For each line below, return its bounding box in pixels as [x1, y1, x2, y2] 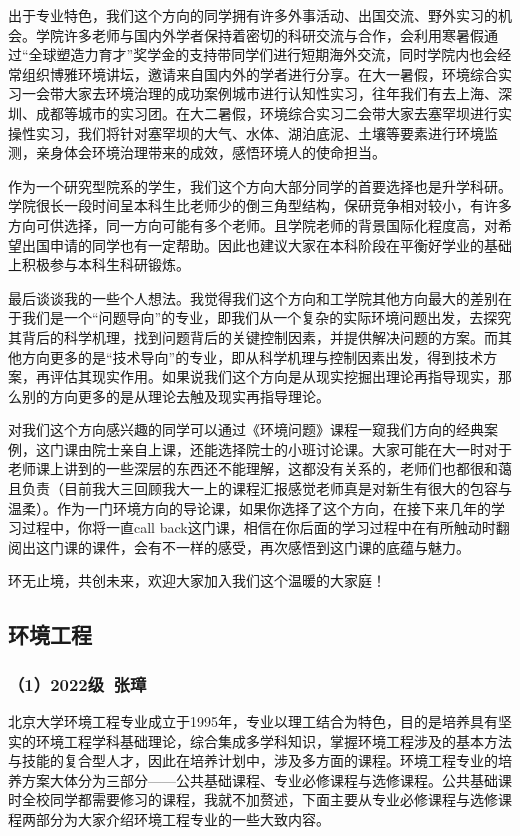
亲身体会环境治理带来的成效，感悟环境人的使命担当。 [35, 142, 386, 163]
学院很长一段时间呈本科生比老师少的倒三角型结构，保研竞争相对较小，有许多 [8, 195, 512, 216]
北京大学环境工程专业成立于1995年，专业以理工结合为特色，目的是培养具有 [8, 711, 498, 732]
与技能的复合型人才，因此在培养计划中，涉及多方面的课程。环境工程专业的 [8, 750, 498, 771]
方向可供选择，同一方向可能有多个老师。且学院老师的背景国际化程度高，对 [8, 214, 498, 235]
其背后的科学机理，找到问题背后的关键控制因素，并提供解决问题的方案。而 [8, 326, 498, 347]
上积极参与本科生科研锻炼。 [8, 254, 190, 275]
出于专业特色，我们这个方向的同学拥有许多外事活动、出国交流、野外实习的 [8, 5, 498, 25]
